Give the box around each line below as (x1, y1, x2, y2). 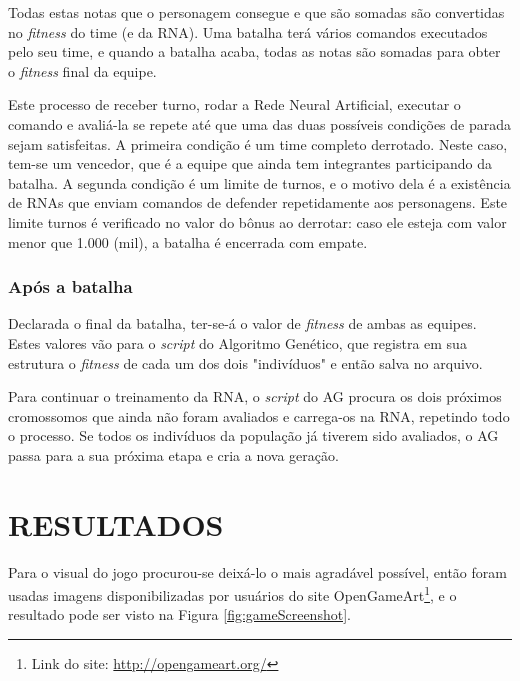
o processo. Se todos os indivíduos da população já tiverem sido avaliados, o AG (8, 425, 499, 446)
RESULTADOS (8, 503, 224, 544)
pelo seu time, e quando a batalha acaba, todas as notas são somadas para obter (8, 41, 501, 62)
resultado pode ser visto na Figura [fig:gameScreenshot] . (8, 604, 351, 625)
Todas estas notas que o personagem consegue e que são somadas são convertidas (8, 2, 505, 22)
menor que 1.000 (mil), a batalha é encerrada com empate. (8, 231, 368, 252)
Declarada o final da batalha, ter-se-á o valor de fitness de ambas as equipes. (8, 313, 477, 334)
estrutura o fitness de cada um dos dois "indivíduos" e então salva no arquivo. (8, 352, 483, 373)
